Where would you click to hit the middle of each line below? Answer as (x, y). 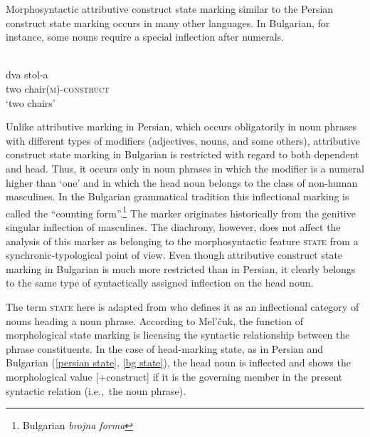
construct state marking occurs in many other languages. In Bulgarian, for (168, 22)
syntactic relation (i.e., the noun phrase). (96, 390)
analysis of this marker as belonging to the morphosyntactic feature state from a (182, 241)
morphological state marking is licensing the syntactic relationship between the (178, 335)
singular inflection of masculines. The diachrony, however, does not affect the (173, 226)
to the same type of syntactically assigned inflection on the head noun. (160, 283)
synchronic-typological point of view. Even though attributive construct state (174, 255)
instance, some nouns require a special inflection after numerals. (145, 37)
